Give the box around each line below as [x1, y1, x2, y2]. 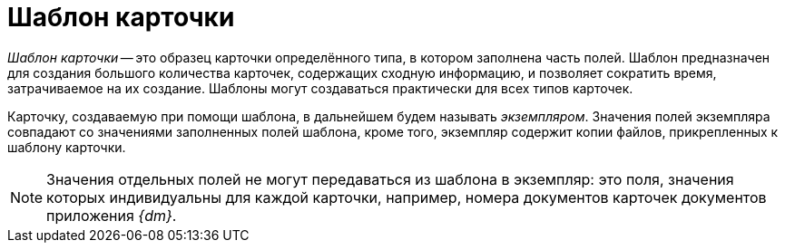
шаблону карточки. [7, 139, 126, 155]
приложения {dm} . [46, 206, 177, 225]
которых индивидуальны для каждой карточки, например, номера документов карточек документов [46, 187, 767, 207]
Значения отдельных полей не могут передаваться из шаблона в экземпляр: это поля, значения [46, 169, 734, 188]
